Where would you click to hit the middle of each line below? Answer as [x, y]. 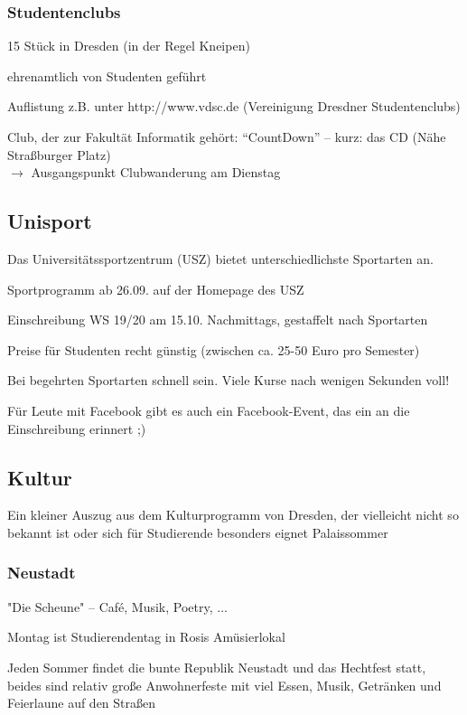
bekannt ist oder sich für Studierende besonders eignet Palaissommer [198, 532]
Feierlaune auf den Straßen [82, 703]
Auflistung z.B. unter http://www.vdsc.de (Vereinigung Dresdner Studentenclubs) [234, 106]
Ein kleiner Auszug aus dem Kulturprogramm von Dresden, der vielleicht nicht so [233, 515]
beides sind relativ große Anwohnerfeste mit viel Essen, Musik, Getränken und [224, 685]
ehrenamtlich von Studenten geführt [107, 75]
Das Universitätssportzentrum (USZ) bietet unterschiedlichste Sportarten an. [220, 258]
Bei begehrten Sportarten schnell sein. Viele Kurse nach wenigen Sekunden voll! [229, 380]
